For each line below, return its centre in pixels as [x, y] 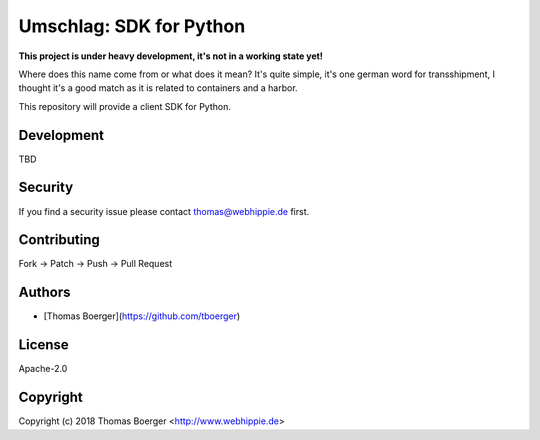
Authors [44, 292]
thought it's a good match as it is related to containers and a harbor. [158, 88]
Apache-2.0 [43, 369]
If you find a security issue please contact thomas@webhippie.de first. [164, 211]
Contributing [59, 240]
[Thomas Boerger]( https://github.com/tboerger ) [142, 316]
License [43, 345]
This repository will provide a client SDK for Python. [125, 106]
